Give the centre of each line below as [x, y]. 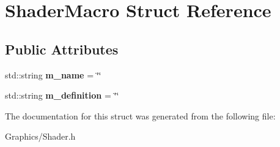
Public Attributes [62, 49]
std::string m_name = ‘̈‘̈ [53, 74]
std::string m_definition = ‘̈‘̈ [62, 95]
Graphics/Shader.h [40, 136]
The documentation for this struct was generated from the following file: [140, 115]
